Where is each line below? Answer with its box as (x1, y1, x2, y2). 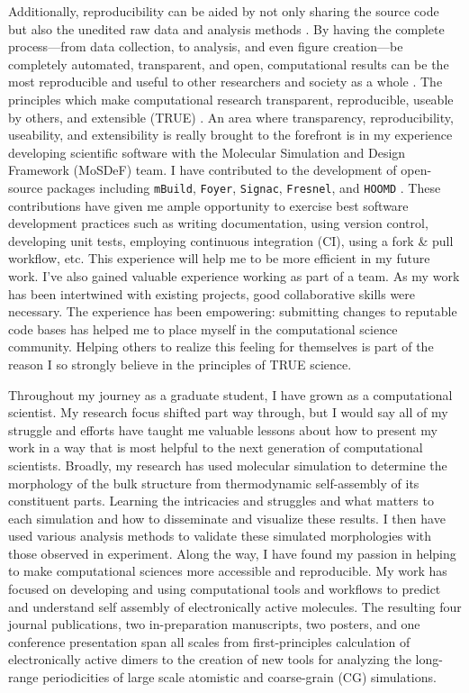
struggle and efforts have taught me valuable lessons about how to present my (8, 420, 437, 439)
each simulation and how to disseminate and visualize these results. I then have (8, 508, 446, 527)
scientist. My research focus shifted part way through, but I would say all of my (8, 403, 448, 422)
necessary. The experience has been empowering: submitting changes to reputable (8, 302, 457, 321)
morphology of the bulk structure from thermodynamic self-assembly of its (8, 473, 419, 492)
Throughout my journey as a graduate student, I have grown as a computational (8, 385, 453, 404)
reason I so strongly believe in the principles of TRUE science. (8, 354, 352, 373)
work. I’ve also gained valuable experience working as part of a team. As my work (8, 266, 460, 285)
